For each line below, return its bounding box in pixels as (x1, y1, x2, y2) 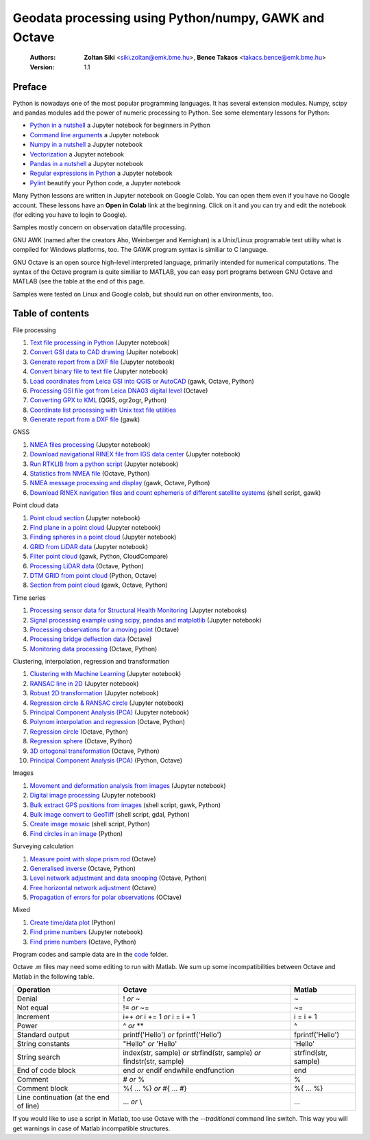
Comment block (16, 1084, 69, 1093)
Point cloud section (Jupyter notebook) (29, 513, 140, 522)
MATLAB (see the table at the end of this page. (12, 277, 145, 286)
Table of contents (12, 307, 89, 319)
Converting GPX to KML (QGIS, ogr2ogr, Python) (29, 396, 167, 404)
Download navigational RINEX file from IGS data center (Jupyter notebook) (29, 450, 241, 458)
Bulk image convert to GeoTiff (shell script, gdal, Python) (29, 810, 190, 818)
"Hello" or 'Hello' (123, 1039, 177, 1049)
